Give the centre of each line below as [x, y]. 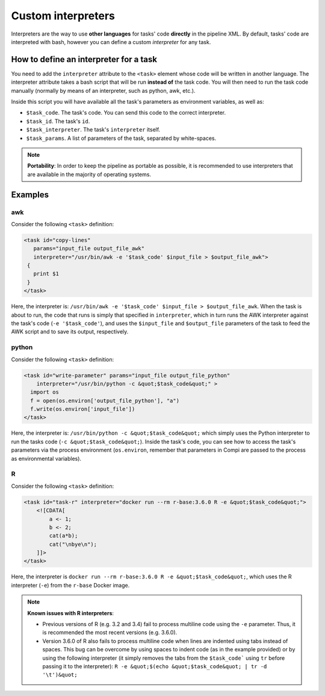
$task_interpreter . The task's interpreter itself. [93, 130]
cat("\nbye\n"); [73, 544]
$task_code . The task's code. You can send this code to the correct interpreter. [126, 113]
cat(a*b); [63, 536]
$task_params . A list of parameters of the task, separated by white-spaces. [121, 138]
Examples [30, 195]
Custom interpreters [63, 16]
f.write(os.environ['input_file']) [83, 409]
